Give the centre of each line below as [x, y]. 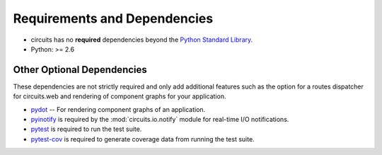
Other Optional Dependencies [80, 70]
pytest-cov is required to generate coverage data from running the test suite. [143, 139]
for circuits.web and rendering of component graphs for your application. [120, 96]
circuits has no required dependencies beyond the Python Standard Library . [142, 40]
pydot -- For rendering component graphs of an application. [118, 109]
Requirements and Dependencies [113, 18]
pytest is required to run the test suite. [86, 129]
